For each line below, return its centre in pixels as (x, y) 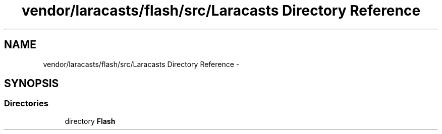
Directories (26, 104)
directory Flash (90, 121)
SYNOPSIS (32, 84)
